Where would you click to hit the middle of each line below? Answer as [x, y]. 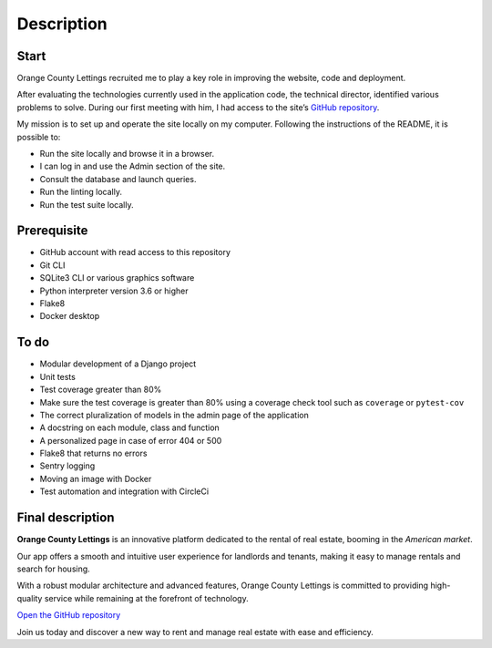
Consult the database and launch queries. [118, 179]
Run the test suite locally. [87, 204]
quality [30, 598]
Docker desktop [70, 316]
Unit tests [58, 376]
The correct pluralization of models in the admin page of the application [174, 415]
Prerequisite [52, 231]
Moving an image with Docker [96, 478]
